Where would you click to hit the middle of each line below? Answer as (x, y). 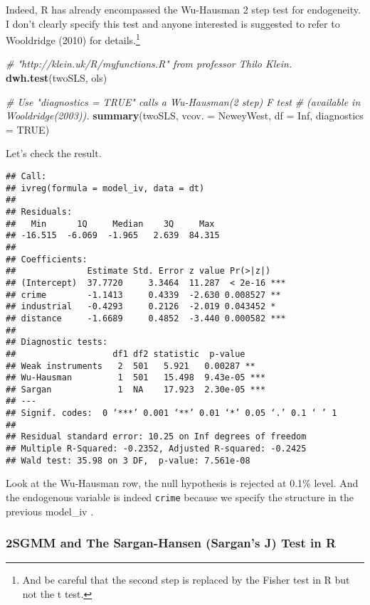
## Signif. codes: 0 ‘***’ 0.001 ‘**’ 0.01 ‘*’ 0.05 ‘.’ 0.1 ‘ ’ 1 (171, 413)
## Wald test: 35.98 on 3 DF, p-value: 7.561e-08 (128, 460)
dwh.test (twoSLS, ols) (57, 78)
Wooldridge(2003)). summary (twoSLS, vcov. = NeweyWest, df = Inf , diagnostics (185, 116)
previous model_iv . (50, 511)
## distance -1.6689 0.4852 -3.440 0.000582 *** (146, 318)
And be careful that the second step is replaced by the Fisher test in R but (186, 580)
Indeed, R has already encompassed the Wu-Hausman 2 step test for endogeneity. (183, 9)
